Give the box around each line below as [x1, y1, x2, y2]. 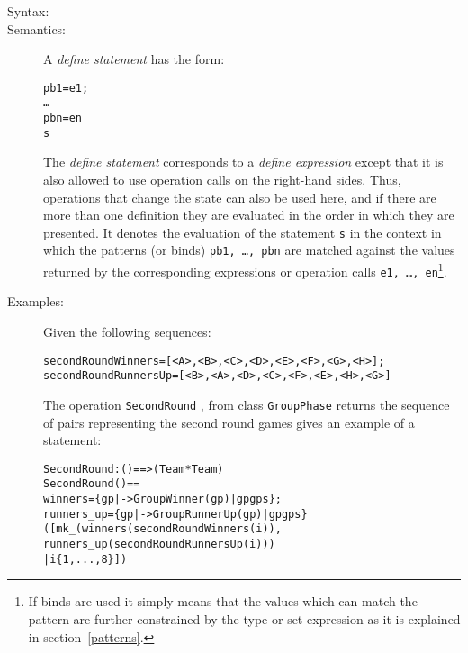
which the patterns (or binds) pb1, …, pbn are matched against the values [43, 240, 455, 259]
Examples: [7, 292, 64, 311]
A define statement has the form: [43, 50, 225, 68]
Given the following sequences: [43, 322, 211, 340]
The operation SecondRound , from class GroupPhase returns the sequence [43, 395, 450, 413]
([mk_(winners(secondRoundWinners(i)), [43, 522, 282, 536]
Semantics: [7, 19, 67, 38]
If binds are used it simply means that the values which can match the [28, 592, 418, 611]
